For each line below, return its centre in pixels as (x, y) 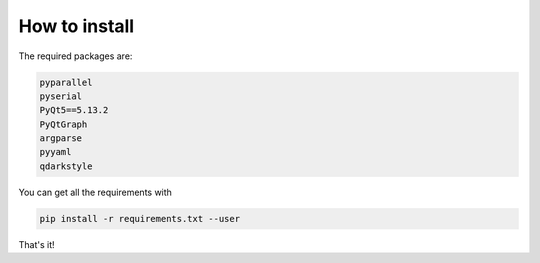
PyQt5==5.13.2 (74, 110)
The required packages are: (75, 56)
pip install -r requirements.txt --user (139, 218)
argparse (61, 138)
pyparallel (66, 82)
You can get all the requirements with (95, 192)
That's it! (36, 244)
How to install (76, 26)
